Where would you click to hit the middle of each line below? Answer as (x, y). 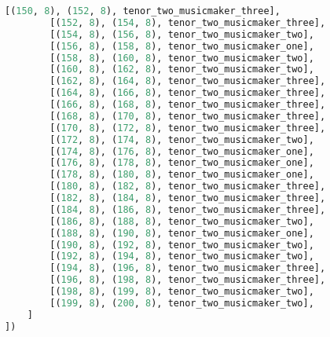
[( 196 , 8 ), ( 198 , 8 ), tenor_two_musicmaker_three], (188, 280)
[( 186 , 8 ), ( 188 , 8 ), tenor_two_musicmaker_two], (182, 221)
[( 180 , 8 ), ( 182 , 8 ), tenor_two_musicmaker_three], (188, 187)
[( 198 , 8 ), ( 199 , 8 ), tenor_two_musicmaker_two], (182, 291)
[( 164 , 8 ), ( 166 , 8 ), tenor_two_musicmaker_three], (188, 93)
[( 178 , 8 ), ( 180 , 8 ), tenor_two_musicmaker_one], (182, 175)
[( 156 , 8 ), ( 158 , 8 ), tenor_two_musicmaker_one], (182, 46)
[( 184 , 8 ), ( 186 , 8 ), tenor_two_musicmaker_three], (188, 209)
